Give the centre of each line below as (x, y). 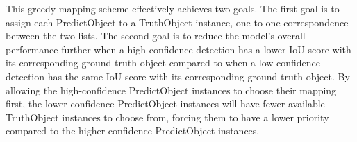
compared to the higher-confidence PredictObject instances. (133, 131)
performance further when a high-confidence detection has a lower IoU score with (178, 49)
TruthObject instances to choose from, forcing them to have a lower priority (167, 117)
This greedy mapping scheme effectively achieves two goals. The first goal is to (173, 8)
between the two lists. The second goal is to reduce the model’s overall (156, 36)
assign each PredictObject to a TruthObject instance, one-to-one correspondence (177, 22)
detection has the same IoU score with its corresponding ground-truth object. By (178, 76)
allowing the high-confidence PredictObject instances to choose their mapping (171, 90)
